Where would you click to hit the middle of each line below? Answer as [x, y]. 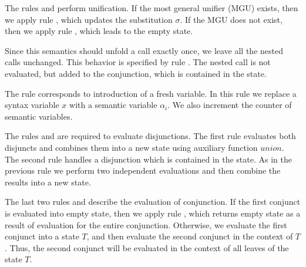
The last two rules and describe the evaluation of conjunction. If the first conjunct [153, 202]
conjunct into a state [42, 236]
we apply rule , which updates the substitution [89, 19]
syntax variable [32, 105]
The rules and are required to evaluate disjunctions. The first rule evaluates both [150, 136]
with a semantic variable [113, 105]
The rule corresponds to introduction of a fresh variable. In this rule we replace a [151, 93]
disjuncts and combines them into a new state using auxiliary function [131, 147]
